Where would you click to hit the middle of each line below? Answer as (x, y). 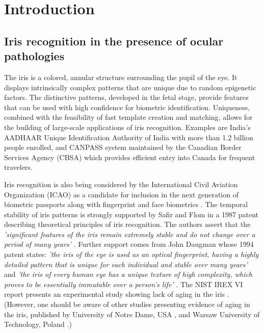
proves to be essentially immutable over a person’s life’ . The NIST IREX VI (124, 284)
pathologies (34, 56)
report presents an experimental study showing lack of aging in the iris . (117, 294)
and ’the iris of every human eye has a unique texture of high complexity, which (128, 274)
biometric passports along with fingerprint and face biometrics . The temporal (126, 204)
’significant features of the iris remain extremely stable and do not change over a (130, 234)
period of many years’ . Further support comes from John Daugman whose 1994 (129, 244)
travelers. (18, 167)
